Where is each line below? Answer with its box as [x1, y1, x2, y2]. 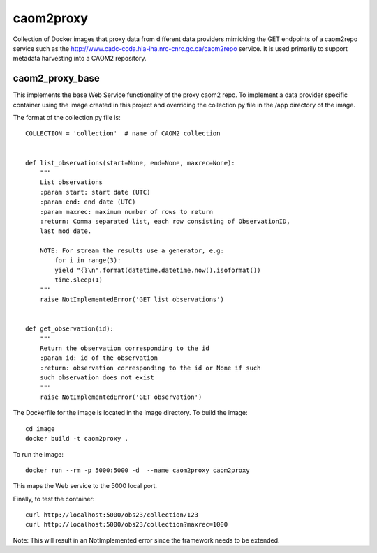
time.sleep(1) [54, 276, 103, 284]
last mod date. [39, 227, 92, 235]
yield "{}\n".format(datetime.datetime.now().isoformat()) [54, 266, 261, 274]
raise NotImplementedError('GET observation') [39, 393, 202, 401]
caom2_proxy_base [13, 73, 101, 84]
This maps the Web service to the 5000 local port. [13, 482, 157, 490]
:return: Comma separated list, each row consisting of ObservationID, [39, 217, 290, 225]
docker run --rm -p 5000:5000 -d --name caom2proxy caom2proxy [25, 466, 251, 474]
